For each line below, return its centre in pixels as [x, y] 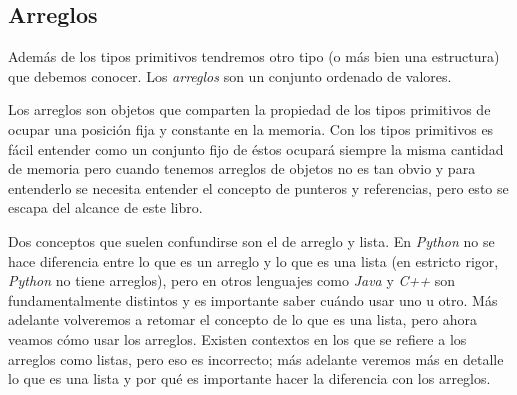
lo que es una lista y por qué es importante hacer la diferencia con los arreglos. [249, 378]
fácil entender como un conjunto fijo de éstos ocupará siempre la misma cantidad [256, 148]
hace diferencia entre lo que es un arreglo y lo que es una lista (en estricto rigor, [253, 260]
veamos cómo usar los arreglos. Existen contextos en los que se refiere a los [237, 338]
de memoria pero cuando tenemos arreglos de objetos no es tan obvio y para [242, 168]
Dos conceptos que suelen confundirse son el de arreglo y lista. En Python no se [251, 240]
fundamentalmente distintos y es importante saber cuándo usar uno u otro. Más [253, 299]
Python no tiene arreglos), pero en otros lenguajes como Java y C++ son [231, 280]
